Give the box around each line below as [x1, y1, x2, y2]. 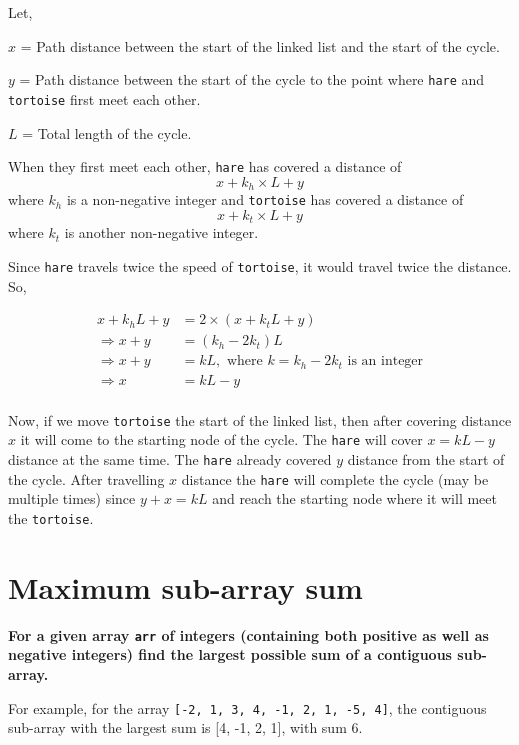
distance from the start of [347, 449, 505, 470]
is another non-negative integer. [64, 222, 259, 243]
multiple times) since [8, 488, 136, 509]
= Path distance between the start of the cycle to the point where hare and [19, 69, 485, 90]
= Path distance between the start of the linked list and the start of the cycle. [20, 35, 500, 56]
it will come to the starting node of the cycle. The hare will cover [20, 429, 423, 450]
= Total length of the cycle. [22, 122, 192, 143]
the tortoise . [8, 507, 94, 528]
